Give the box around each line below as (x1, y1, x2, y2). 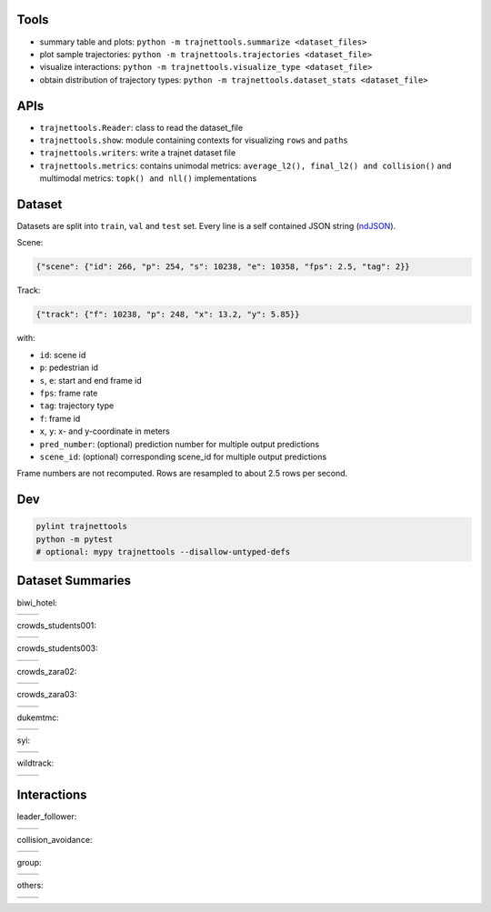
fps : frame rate (39, 387, 98, 398)
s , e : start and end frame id (39, 375, 142, 386)
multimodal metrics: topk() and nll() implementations (39, 173, 257, 184)
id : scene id (39, 349, 86, 360)
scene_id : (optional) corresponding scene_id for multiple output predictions (39, 451, 327, 462)
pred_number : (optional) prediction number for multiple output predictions (39, 438, 320, 449)
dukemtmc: (16, 712, 59, 723)
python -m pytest (35, 534, 114, 545)
